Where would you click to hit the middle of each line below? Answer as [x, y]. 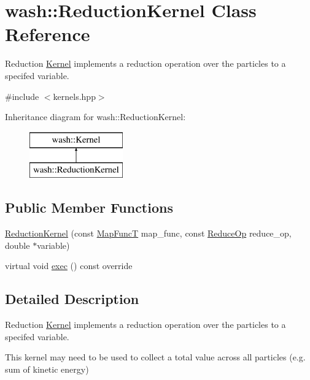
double [17, 245]
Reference [48, 34]
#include [22, 96]
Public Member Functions [89, 207]
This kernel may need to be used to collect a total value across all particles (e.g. [155, 357]
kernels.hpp [74, 96]
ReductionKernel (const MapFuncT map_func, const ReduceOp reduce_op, [148, 233]
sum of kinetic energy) [47, 369]
